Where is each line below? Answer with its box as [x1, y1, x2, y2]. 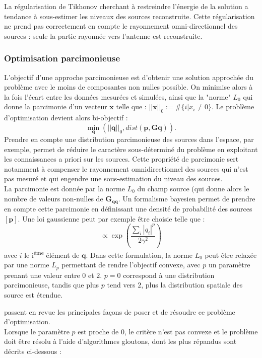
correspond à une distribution [123, 269, 215, 280]
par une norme [4, 259, 49, 270]
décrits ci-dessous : [4, 345, 61, 356]
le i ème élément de [24, 248, 80, 260]
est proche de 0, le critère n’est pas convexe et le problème [78, 326, 258, 336]
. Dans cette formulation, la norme [86, 249, 192, 260]
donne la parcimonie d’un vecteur [4, 101, 107, 112]
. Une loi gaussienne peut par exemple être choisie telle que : [18, 213, 205, 224]
